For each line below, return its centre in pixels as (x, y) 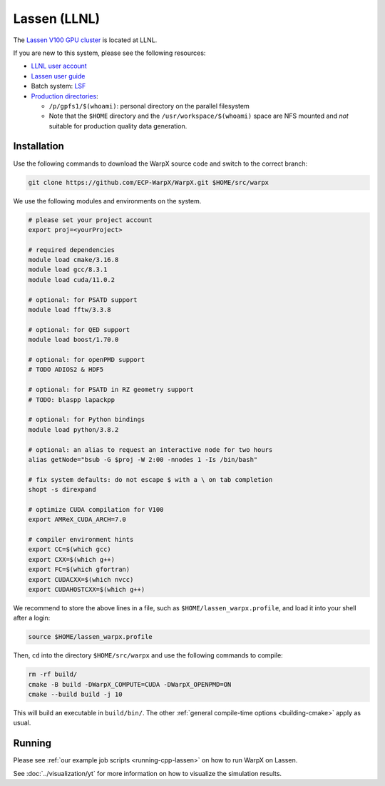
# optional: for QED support (79, 329)
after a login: (32, 618)
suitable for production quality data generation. (118, 126)
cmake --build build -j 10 (75, 695)
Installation (38, 146)
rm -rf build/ (53, 674)
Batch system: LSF (58, 86)
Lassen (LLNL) (57, 19)
